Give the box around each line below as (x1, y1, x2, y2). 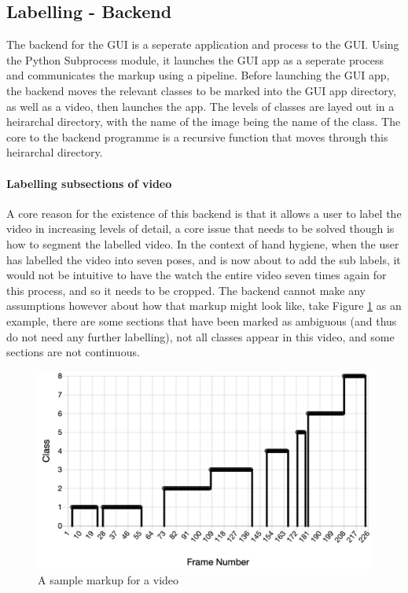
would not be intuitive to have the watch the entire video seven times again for (6, 267, 387, 283)
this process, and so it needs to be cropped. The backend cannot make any (6, 282, 366, 298)
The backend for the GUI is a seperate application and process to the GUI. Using (6, 36, 399, 53)
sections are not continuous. (6, 344, 140, 360)
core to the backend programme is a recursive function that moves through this (6, 128, 388, 145)
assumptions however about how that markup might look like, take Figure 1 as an (6, 297, 402, 314)
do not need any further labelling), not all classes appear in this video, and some (6, 328, 395, 344)
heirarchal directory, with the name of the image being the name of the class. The (6, 113, 401, 130)
